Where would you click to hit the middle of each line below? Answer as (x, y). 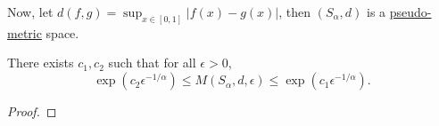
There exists (41, 63)
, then (295, 12)
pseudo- (410, 12)
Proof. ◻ (32, 111)
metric (25, 32)
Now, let (30, 12)
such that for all (152, 63)
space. (62, 32)
